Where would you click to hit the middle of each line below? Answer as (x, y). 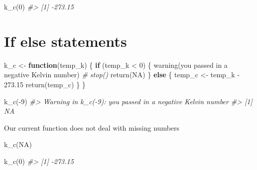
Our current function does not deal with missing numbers (92, 127)
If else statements (65, 41)
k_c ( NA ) (18, 144)
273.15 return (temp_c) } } (45, 84)
